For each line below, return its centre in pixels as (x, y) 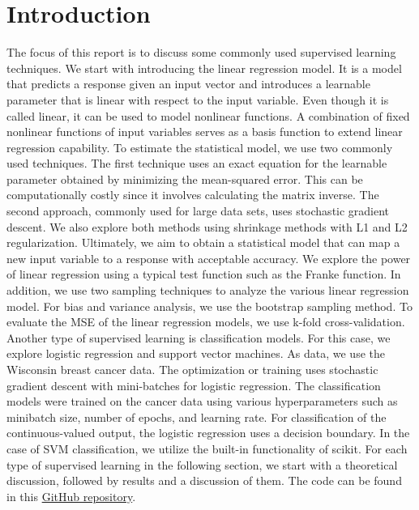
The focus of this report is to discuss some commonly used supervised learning (201, 52)
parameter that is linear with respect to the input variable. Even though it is (198, 99)
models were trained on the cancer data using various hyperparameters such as (202, 401)
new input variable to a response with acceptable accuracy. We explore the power (209, 258)
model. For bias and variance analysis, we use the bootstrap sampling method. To (209, 306)
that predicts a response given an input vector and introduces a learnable (188, 84)
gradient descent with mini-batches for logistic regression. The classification (194, 385)
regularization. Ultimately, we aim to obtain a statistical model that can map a (203, 242)
